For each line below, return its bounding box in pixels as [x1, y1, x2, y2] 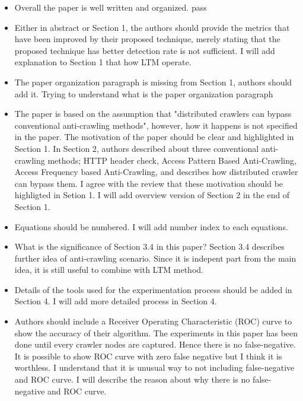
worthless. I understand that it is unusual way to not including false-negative [14, 361, 295, 374]
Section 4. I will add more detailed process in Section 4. [14, 295, 217, 307]
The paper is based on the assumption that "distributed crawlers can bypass [14, 107, 292, 120]
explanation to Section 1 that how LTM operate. [14, 56, 192, 68]
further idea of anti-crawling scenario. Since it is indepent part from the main [14, 252, 296, 264]
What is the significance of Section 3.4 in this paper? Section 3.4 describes [14, 240, 285, 253]
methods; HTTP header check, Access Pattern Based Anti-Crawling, [47, 154, 296, 166]
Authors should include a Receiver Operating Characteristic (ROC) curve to [14, 315, 292, 327]
